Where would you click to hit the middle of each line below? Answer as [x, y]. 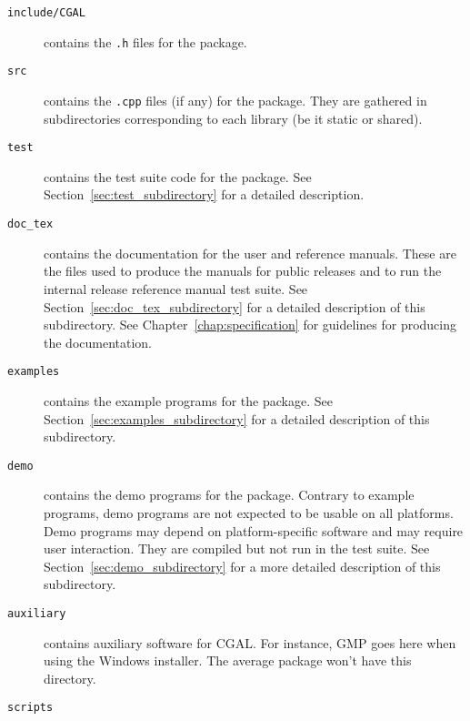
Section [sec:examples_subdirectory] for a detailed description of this [237, 418]
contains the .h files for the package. [145, 41]
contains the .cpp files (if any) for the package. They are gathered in [235, 100]
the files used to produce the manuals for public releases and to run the [243, 271]
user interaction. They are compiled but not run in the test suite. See [237, 548]
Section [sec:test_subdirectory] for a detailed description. [204, 194]
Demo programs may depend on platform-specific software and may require [254, 530]
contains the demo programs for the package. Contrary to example [229, 495]
